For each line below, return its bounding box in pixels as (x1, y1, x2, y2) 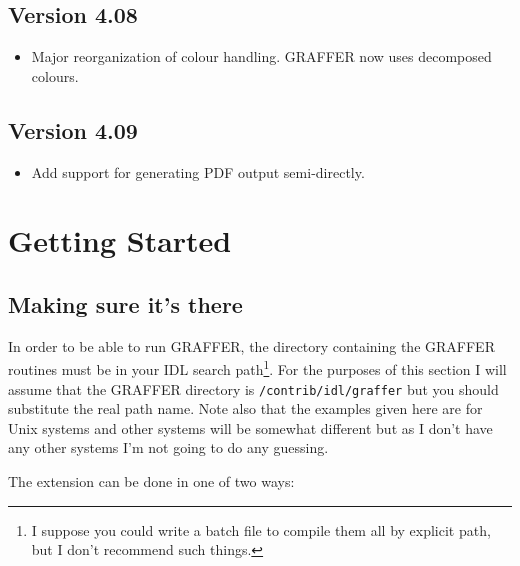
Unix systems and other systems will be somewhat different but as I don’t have (8, 417, 493, 438)
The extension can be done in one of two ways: (8, 471, 295, 492)
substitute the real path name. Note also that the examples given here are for (8, 398, 483, 419)
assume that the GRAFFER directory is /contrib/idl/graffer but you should (8, 378, 499, 399)
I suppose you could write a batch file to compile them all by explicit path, (31, 519, 491, 540)
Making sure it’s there (8, 288, 243, 319)
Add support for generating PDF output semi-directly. (31, 161, 365, 182)
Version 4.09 (8, 114, 138, 145)
